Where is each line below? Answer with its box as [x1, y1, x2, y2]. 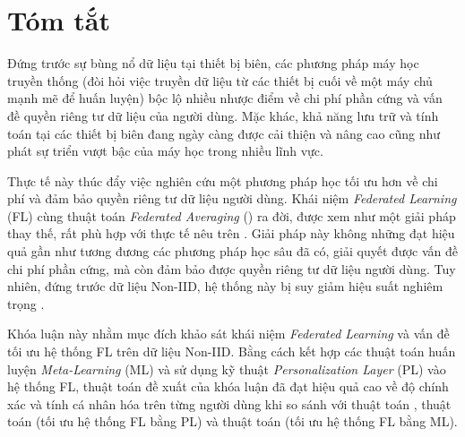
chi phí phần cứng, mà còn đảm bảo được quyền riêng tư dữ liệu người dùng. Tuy [7, 259, 456, 278]
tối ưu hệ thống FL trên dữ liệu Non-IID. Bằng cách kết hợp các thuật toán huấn [7, 342, 456, 361]
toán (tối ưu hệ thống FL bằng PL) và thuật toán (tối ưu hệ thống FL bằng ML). [7, 412, 458, 431]
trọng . [7, 294, 45, 313]
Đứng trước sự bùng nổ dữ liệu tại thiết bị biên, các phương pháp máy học [7, 54, 419, 73]
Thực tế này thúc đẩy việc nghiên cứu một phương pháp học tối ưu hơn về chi [7, 171, 438, 190]
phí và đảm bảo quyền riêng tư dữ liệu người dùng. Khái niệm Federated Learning [7, 189, 457, 208]
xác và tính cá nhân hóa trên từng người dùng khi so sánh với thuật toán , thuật [7, 394, 452, 413]
